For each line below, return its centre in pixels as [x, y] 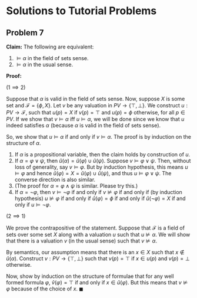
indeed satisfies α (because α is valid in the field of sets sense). [84, 125]
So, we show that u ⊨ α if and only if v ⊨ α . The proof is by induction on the [98, 137]
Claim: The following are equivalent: [50, 47]
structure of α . [24, 143]
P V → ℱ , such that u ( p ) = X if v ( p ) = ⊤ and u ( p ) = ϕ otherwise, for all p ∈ [96, 112]
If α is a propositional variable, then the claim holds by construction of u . [102, 154]
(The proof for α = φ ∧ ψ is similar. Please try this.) [76, 186]
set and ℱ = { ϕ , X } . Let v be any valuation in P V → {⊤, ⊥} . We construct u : [97, 105]
